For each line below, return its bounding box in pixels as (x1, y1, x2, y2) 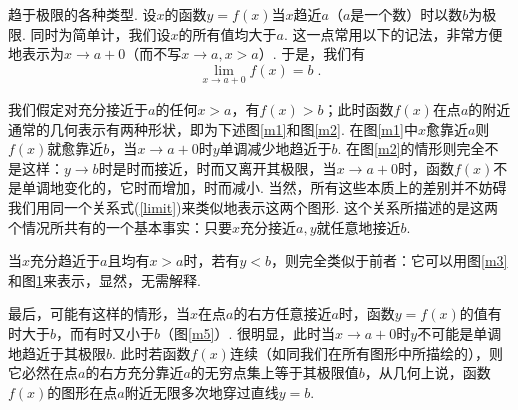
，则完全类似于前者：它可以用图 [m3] (271, 250, 508, 271)
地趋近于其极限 (8, 342, 106, 363)
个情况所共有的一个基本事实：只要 (8, 216, 232, 237)
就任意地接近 (316, 216, 401, 237)
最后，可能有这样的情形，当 (8, 303, 190, 324)
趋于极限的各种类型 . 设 (8, 4, 157, 24)
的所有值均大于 (178, 23, 277, 44)
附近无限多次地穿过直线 (124, 381, 279, 402)
